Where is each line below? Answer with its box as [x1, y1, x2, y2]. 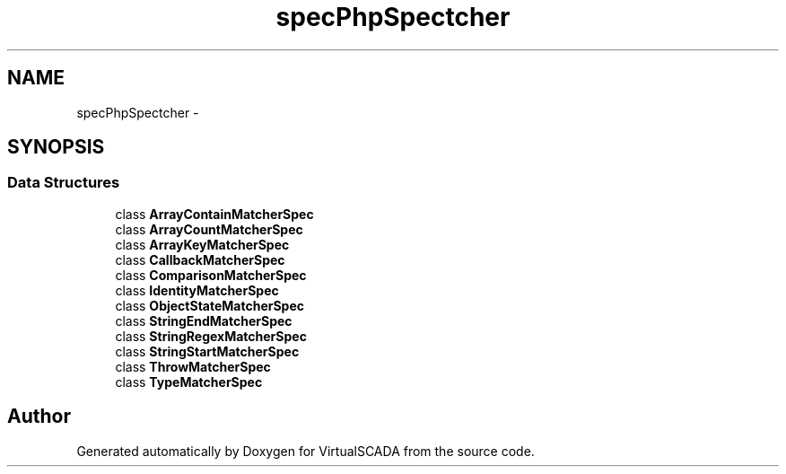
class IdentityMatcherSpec [115, 282, 279, 298]
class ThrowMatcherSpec [115, 358, 271, 374]
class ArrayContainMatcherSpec [115, 206, 314, 222]
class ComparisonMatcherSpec [115, 267, 307, 283]
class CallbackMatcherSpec [115, 251, 285, 268]
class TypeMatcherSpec [115, 373, 263, 390]
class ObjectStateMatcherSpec [115, 297, 305, 313]
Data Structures [7, 173, 120, 192]
